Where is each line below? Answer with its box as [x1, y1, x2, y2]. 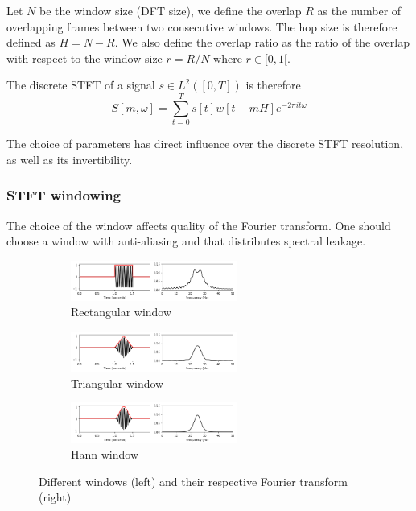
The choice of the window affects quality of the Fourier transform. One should [6, 216, 391, 233]
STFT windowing [6, 185, 122, 205]
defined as [6, 34, 56, 51]
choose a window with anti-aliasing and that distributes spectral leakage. [6, 233, 366, 249]
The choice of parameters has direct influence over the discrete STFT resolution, [6, 135, 404, 152]
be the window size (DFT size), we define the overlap [39, 2, 302, 19]
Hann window [71, 446, 139, 463]
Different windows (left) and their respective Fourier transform [39, 472, 348, 489]
